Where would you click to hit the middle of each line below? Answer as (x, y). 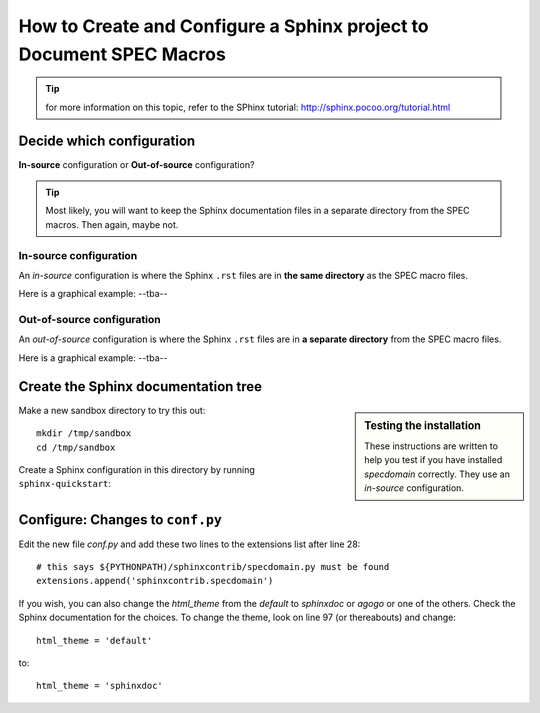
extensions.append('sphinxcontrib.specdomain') (155, 581)
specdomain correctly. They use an (437, 474)
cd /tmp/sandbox (76, 447)
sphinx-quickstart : (65, 484)
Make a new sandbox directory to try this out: (112, 410)
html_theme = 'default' (94, 640)
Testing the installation (423, 425)
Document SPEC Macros (122, 54)
